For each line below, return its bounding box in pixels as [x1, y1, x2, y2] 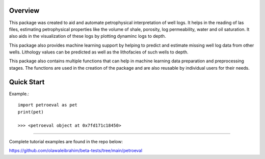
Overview [9, 6, 40, 15]
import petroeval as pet [18, 102, 78, 108]
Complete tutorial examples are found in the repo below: [9, 138, 123, 144]
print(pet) [18, 109, 44, 115]
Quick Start [9, 78, 45, 86]
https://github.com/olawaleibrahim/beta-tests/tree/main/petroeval [9, 148, 142, 154]
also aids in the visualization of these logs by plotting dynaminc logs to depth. [9, 33, 166, 39]
